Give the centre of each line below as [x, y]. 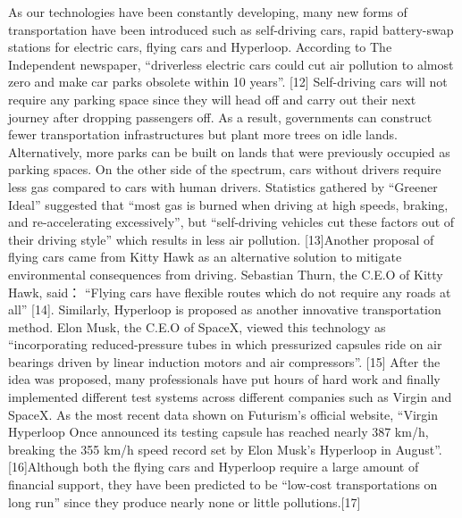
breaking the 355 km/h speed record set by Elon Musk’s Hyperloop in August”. [225, 449]
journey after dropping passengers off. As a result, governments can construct [220, 117]
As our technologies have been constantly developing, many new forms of [208, 12]
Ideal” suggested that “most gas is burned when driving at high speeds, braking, [228, 204]
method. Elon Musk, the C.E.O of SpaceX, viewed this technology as [197, 326]
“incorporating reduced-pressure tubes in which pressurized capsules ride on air [225, 344]
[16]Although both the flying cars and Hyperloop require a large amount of [214, 467]
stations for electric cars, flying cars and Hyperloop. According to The [200, 47]
